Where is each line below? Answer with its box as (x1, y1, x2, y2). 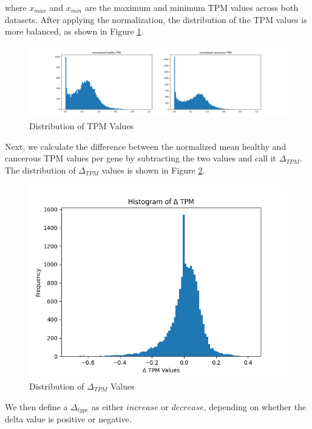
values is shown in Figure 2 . (101, 163, 205, 176)
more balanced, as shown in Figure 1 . (5, 25, 144, 38)
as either (92, 400, 124, 413)
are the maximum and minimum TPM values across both (84, 1, 299, 13)
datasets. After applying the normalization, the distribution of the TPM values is (5, 13, 307, 25)
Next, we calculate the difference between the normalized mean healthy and (5, 140, 287, 152)
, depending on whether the (203, 400, 307, 413)
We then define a (5, 400, 68, 413)
